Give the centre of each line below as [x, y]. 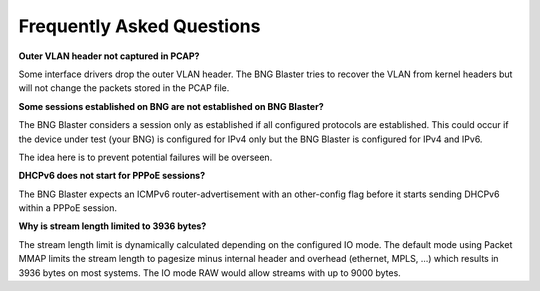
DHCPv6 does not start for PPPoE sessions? [112, 176]
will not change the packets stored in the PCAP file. [124, 88]
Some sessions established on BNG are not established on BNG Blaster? [171, 106]
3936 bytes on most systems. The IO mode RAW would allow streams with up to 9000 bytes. [210, 272]
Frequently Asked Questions [139, 26]
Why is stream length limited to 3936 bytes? [112, 226]
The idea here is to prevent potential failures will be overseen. [145, 157]
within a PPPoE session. [68, 208]
